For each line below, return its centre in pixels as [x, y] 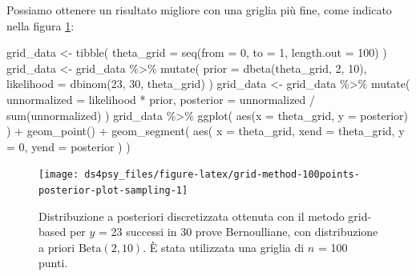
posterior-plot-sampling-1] [113, 190]
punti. [53, 263]
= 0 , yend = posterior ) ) [69, 146]
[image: [59, 175]
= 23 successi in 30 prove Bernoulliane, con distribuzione [238, 232]
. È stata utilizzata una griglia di [224, 247]
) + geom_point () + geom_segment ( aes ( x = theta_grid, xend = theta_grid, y [206, 131]
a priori [57, 247]
